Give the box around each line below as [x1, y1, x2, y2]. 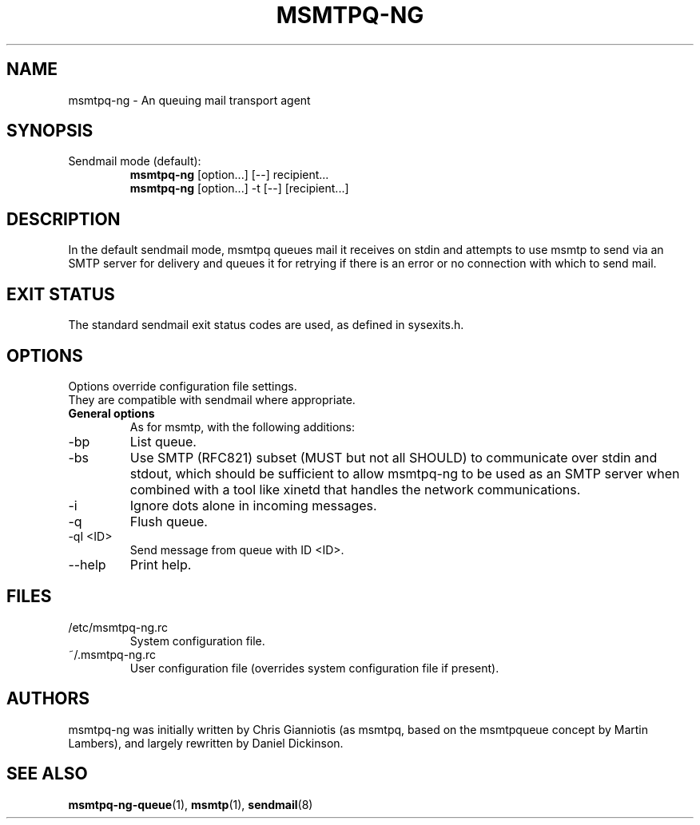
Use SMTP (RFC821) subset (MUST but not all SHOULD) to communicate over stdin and [129, 449, 658, 466]
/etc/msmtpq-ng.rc [68, 620, 169, 634]
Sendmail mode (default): [68, 154, 201, 169]
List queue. [129, 433, 197, 450]
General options [68, 406, 155, 420]
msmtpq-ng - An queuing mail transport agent [68, 93, 311, 107]
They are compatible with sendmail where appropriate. [68, 392, 356, 407]
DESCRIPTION [6, 208, 121, 229]
